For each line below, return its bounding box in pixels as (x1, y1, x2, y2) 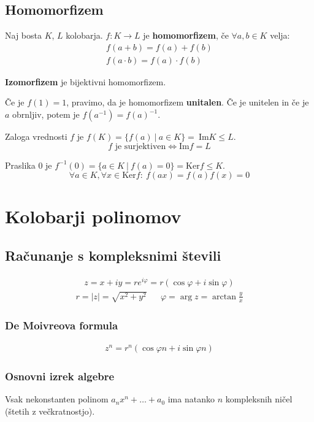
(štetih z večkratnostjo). (5, 404, 95, 417)
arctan (212, 292, 237, 301)
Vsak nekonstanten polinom (5, 393, 109, 405)
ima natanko (167, 393, 215, 405)
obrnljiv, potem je (12, 108, 80, 121)
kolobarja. (66, 29, 103, 42)
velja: (270, 29, 290, 42)
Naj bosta (5, 29, 42, 42)
